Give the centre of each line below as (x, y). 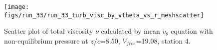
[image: (17, 7)
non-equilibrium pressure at (46, 40)
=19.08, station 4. (163, 40)
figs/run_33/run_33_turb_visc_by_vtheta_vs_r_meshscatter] (104, 15)
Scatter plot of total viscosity (49, 31)
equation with (192, 31)
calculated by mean (130, 31)
